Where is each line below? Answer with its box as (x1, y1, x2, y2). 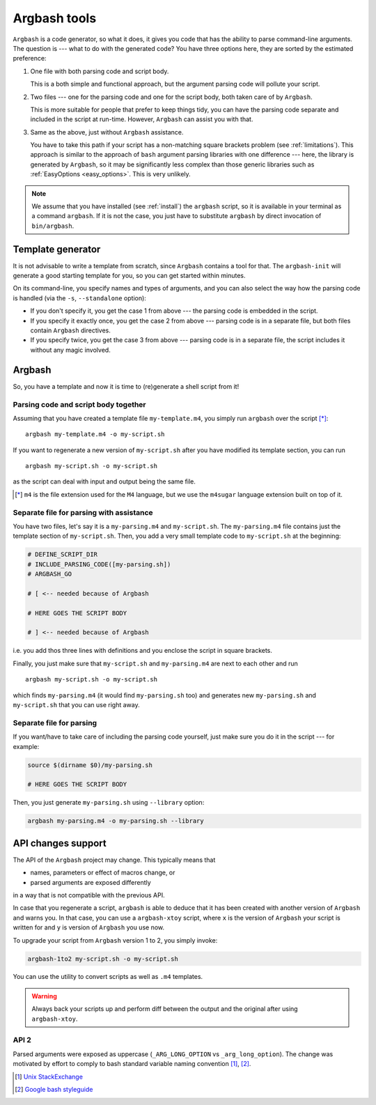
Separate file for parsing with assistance (13, 507, 153, 517)
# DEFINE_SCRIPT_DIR (27, 550, 97, 559)
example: (13, 742, 40, 750)
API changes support (13, 837, 107, 849)
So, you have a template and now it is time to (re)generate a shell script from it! (13, 382, 240, 390)
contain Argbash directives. (30, 326, 111, 334)
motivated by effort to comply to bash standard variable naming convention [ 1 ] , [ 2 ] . (13, 1060, 251, 1068)
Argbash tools (13, 10, 97, 26)
